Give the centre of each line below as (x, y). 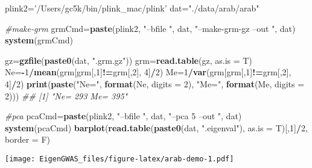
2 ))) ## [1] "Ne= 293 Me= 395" (66, 95)
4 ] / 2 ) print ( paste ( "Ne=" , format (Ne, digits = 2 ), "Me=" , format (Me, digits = (155, 83)
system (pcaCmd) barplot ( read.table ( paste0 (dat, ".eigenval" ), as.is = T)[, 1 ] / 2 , (156, 127)
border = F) (27, 139)
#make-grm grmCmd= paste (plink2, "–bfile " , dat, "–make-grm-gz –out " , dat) (150, 28)
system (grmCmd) (39, 40)
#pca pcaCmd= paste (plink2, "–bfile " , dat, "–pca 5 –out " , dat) (123, 116)
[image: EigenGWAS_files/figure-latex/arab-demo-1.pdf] (119, 159)
